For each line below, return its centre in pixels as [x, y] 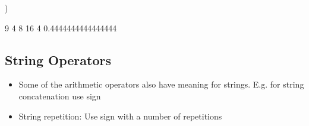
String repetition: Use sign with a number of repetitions [120, 116]
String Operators [58, 59]
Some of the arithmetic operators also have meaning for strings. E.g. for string [161, 84]
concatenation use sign [60, 96]
